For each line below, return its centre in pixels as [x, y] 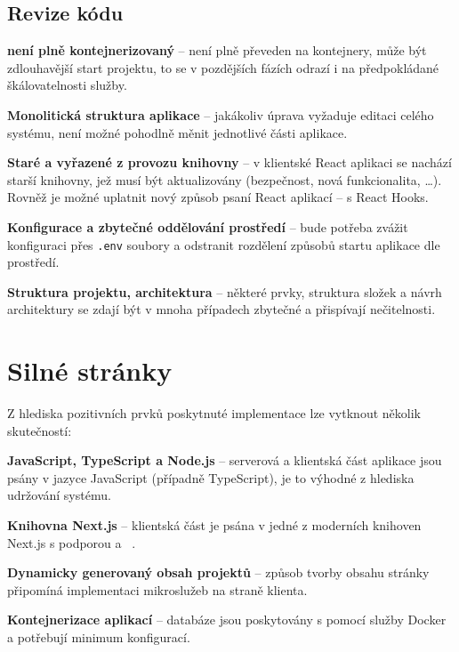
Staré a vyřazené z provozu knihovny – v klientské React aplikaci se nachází [229, 162]
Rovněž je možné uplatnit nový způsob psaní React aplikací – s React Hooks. [218, 197]
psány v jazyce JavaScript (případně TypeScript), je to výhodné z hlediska [211, 477]
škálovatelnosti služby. [67, 85]
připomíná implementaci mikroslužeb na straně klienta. [157, 589]
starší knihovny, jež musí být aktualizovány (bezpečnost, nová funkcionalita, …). [225, 179]
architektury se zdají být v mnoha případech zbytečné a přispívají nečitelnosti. [221, 309]
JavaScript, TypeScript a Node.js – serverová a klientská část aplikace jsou [225, 460]
